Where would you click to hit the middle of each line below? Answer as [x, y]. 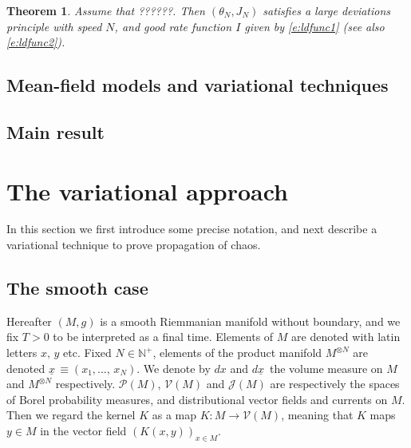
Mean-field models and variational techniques [198, 85]
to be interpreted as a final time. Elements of [163, 337]
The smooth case [77, 288]
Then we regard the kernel [71, 415]
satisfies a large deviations [327, 10]
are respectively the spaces [335, 384]
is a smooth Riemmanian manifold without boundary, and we [250, 321]
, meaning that [317, 415]
